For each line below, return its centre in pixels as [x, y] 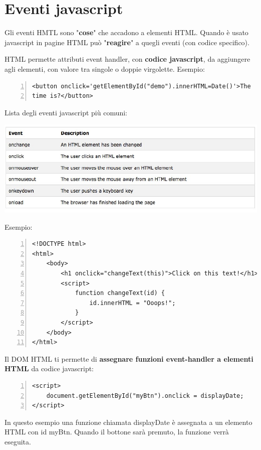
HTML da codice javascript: [49, 368]
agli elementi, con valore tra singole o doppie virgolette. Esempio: [105, 68]
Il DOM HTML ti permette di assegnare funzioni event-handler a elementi [129, 358]
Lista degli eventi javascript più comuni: [66, 112]
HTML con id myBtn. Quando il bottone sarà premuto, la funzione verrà [117, 432]
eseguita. [18, 441]
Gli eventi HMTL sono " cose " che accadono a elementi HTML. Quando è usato [126, 32]
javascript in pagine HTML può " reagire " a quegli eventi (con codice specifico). [127, 42]
